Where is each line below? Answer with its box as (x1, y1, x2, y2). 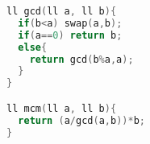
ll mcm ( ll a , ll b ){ (6, 102, 117, 114)
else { (18, 41, 48, 53)
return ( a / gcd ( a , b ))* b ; (18, 114, 145, 126)
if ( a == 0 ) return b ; (18, 29, 123, 41)
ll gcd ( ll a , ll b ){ (6, 6, 117, 17)
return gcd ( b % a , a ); (29, 53, 134, 65)
